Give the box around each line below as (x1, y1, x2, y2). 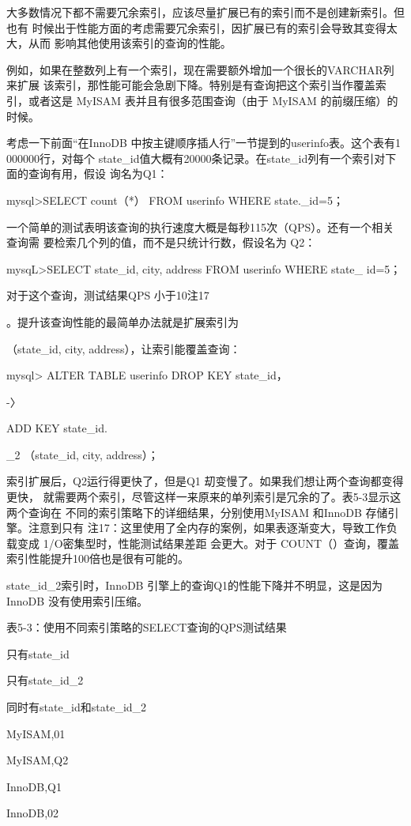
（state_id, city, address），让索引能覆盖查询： (6, 340, 241, 356)
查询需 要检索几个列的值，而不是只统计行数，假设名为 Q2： (6, 234, 316, 251)
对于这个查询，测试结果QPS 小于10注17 (6, 287, 209, 304)
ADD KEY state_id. (6, 420, 107, 436)
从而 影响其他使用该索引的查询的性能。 (28, 35, 232, 51)
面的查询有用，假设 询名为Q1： (6, 165, 168, 182)
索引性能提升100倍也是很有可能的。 (6, 550, 189, 567)
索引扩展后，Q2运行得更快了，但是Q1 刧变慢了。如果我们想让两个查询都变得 (6, 473, 404, 489)
